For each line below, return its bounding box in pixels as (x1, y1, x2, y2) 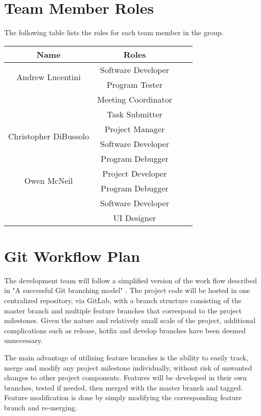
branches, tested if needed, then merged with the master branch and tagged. (4, 382, 243, 393)
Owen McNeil (24, 175, 73, 187)
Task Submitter (107, 108, 162, 120)
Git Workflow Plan (4, 245, 140, 266)
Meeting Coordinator (97, 93, 172, 105)
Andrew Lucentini (16, 71, 81, 83)
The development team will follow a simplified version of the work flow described (4, 275, 257, 285)
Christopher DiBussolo (8, 130, 89, 142)
